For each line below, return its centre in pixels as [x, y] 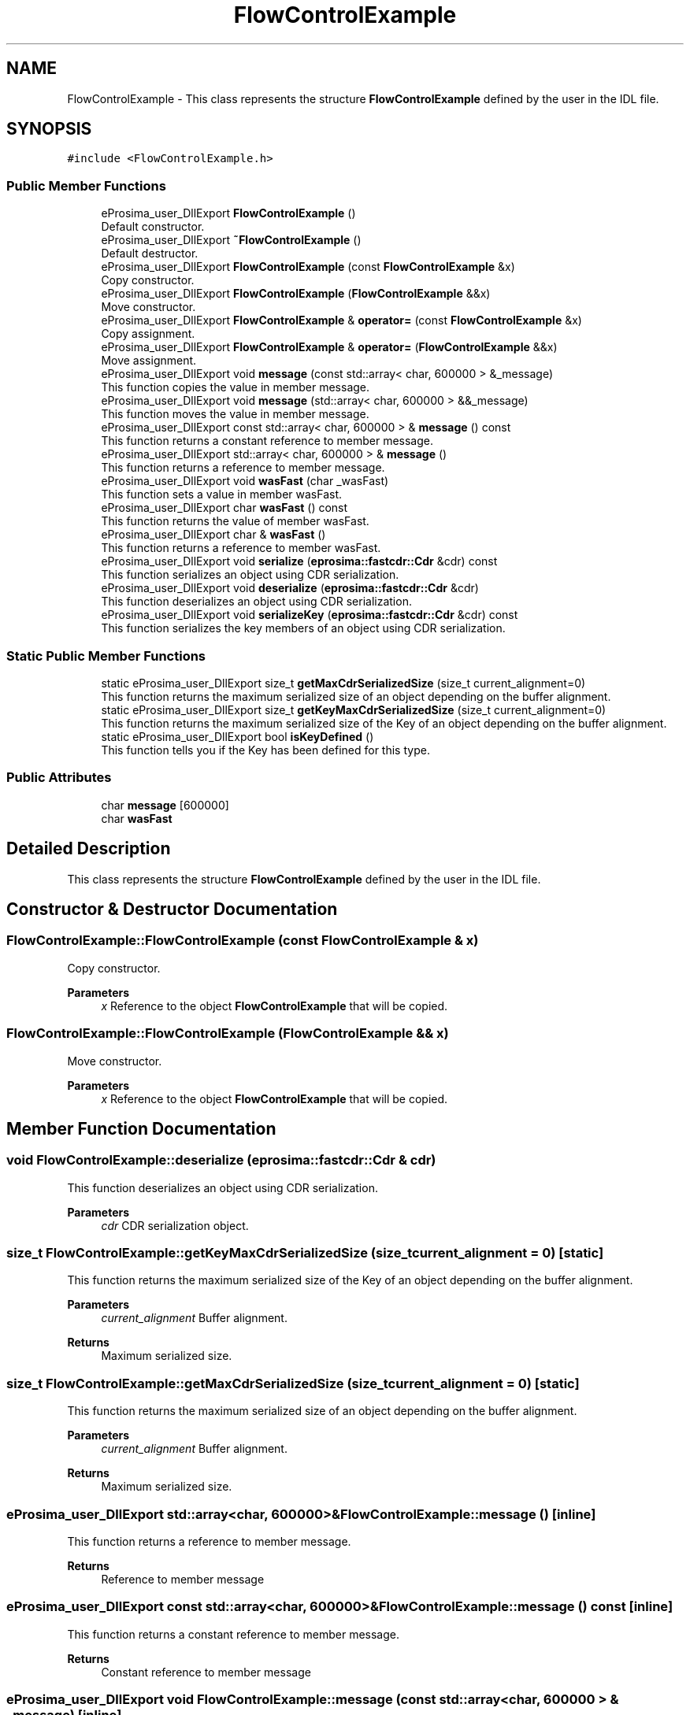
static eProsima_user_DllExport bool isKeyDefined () [237, 736]
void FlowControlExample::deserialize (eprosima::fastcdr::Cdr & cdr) [221, 1160]
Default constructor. [153, 227]
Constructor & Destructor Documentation [172, 909]
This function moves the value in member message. [235, 414]
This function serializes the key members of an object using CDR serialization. [303, 628]
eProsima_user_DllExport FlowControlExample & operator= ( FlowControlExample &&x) [329, 347]
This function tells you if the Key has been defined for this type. [265, 750]
